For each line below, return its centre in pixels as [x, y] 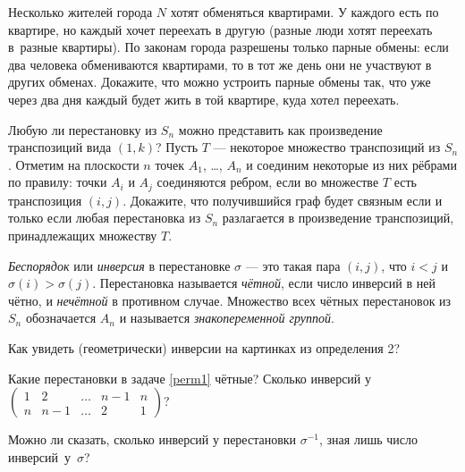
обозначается [61, 318]
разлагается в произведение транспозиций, [338, 218]
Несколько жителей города [80, 12]
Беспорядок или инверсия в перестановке [119, 265]
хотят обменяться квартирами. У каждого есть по [304, 12]
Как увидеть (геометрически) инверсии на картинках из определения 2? [204, 347]
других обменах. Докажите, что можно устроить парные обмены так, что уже [220, 82]
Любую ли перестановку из [83, 129]
